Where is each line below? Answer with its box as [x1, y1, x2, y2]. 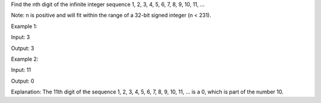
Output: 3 [11, 45, 34, 52]
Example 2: [11, 55, 39, 63]
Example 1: [11, 23, 37, 30]
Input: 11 [11, 66, 31, 74]
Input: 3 [11, 33, 30, 41]
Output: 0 [11, 77, 34, 85]
